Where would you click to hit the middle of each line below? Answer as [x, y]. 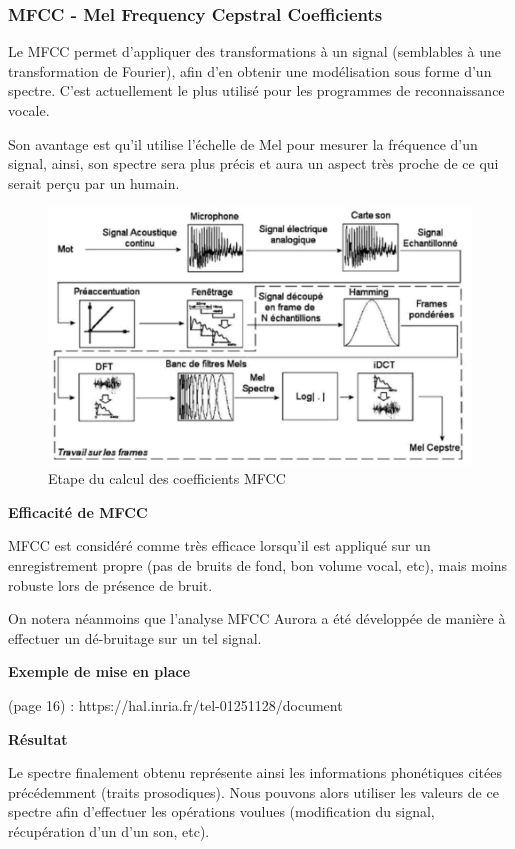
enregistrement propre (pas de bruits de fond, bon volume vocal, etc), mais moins [258, 564]
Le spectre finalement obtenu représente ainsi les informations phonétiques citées [255, 772]
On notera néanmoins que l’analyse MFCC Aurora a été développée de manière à [257, 618]
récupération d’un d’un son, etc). [109, 830]
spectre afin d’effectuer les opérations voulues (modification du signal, [221, 811]
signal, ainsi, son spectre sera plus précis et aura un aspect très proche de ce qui [253, 163]
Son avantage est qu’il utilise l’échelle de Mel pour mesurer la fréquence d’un [243, 143]
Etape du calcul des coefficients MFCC [167, 478]
